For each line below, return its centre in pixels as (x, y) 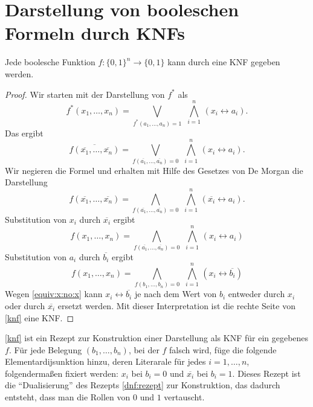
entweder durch (257, 294)
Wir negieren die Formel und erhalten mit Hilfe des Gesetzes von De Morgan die (154, 170)
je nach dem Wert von (176, 294)
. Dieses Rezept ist (266, 373)
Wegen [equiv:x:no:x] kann (54, 294)
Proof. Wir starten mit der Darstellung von (85, 94)
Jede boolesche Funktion (50, 62)
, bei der (144, 349)
